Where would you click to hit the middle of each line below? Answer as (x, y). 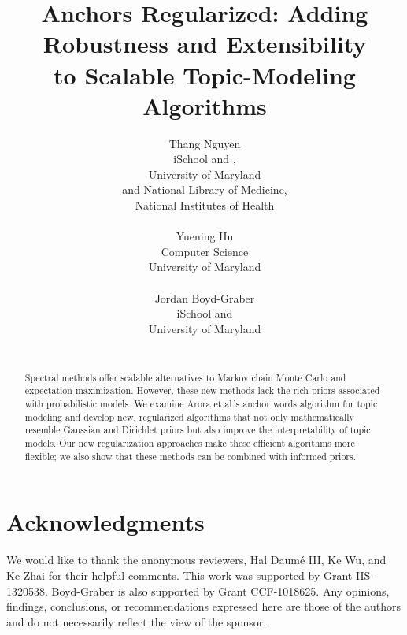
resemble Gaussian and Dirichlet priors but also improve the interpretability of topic (198, 430)
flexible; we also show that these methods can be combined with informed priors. (191, 456)
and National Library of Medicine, (205, 189)
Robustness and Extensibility (205, 44)
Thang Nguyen (205, 143)
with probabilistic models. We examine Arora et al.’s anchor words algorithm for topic (201, 404)
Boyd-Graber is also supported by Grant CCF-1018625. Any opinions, (220, 590)
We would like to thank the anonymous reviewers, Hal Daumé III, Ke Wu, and (196, 560)
